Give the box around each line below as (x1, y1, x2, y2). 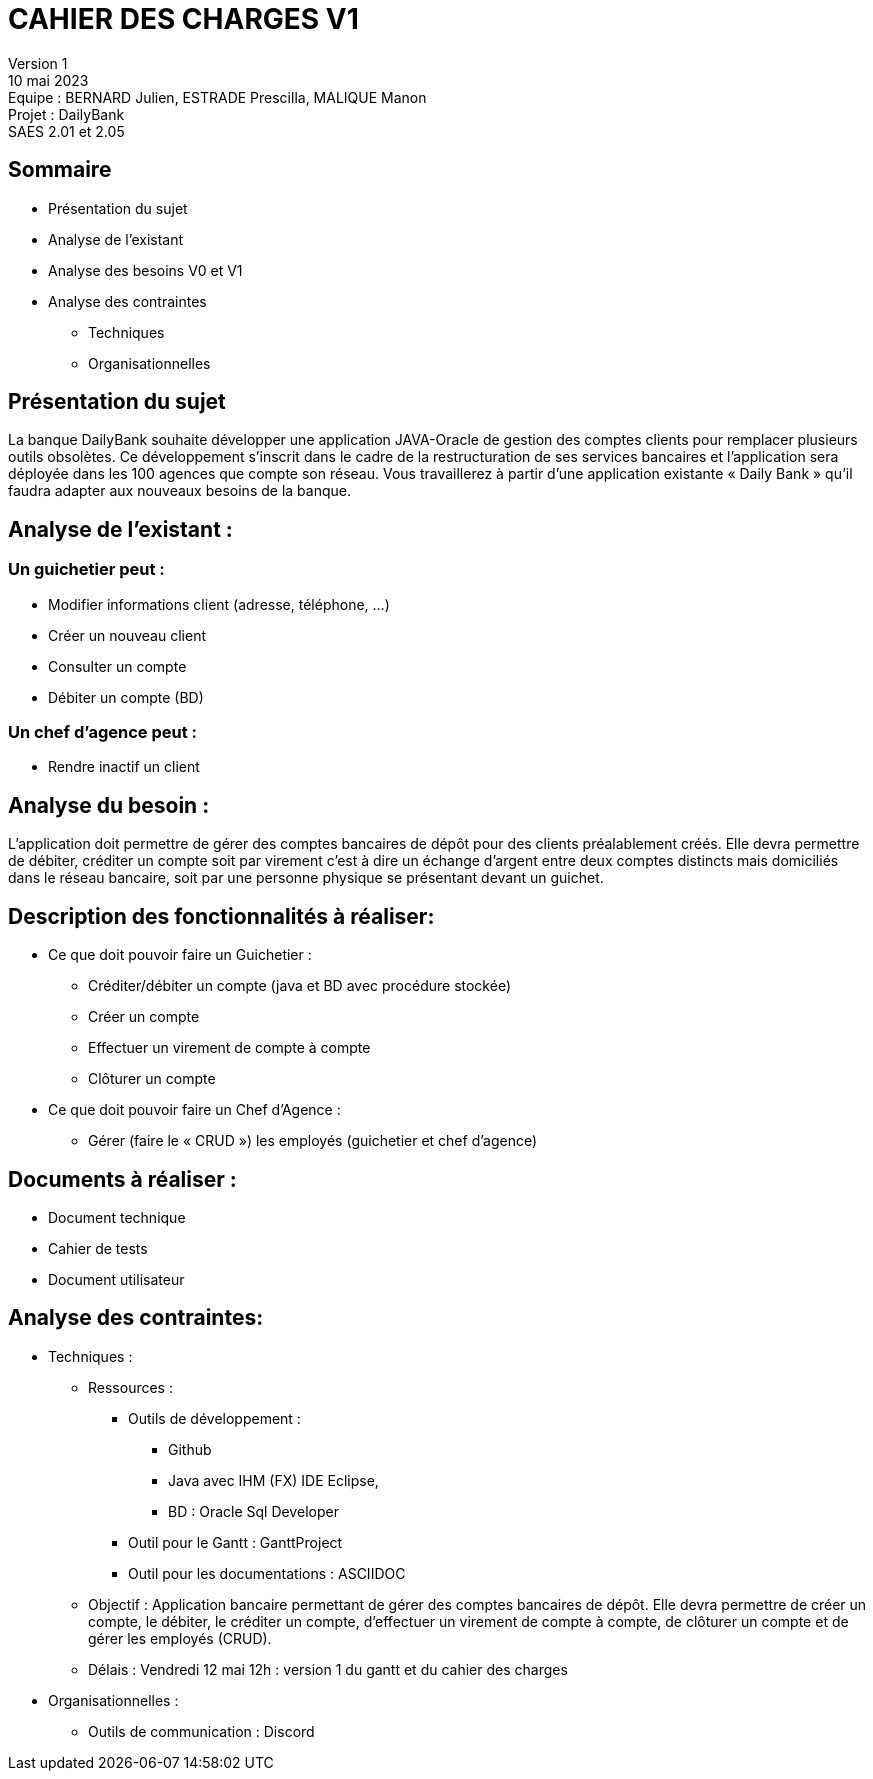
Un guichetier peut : (8, 559, 165, 580)
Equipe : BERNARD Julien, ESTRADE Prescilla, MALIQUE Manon (8, 88, 427, 106)
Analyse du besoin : (8, 792, 210, 818)
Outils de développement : (128, 1409, 301, 1427)
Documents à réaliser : (8, 1166, 237, 1192)
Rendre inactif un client (48, 758, 200, 776)
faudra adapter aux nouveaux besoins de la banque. (8, 482, 351, 500)
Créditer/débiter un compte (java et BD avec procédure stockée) (88, 977, 512, 995)
